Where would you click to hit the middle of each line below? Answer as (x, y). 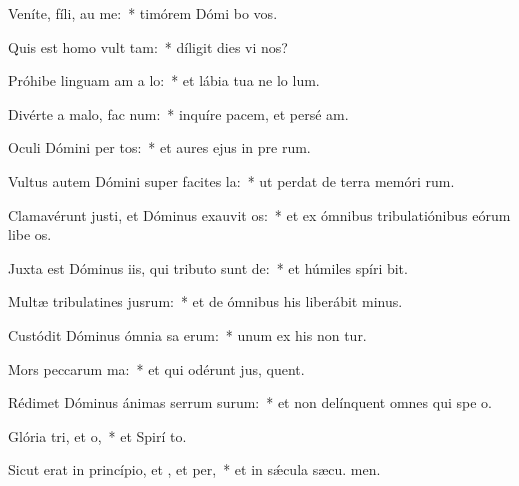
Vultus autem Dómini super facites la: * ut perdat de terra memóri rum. (231, 180)
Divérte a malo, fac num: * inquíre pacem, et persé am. (178, 113)
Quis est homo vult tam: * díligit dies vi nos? (148, 46)
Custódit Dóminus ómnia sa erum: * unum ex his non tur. (187, 334)
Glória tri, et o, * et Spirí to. (97, 435)
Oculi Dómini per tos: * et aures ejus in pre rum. (159, 147)
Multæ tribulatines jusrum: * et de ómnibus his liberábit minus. (205, 301)
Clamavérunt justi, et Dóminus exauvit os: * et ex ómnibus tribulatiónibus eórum (259, 214)
